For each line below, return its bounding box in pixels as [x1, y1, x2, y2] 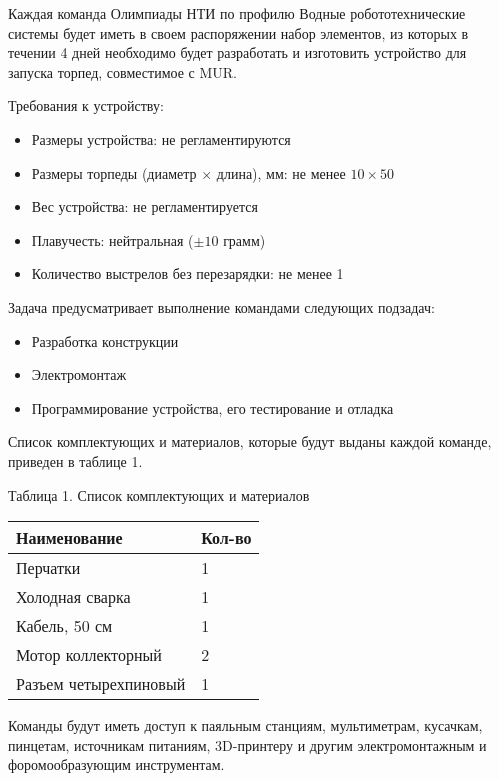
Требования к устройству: [8, 95, 164, 116]
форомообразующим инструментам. [8, 754, 225, 775]
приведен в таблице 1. [8, 450, 143, 471]
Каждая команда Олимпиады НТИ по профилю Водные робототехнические [8, 3, 466, 23]
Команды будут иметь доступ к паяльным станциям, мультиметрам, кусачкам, [8, 715, 483, 736]
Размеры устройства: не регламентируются [31, 128, 291, 149]
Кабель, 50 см [16, 614, 113, 638]
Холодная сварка [16, 585, 131, 609]
